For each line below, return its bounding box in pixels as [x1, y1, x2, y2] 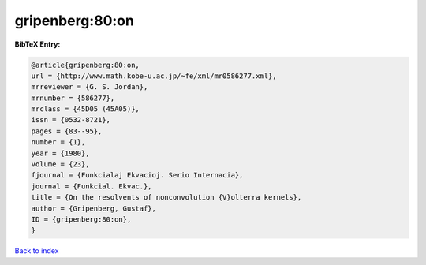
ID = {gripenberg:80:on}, [31, 215, 132, 224]
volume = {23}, [31, 160, 90, 169]
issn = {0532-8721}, [31, 115, 110, 125]
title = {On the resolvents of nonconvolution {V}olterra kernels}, [31, 193, 302, 202]
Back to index [14, 246, 59, 256]
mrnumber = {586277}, [31, 93, 115, 103]
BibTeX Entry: [14, 39, 61, 49]
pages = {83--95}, [31, 126, 103, 136]
